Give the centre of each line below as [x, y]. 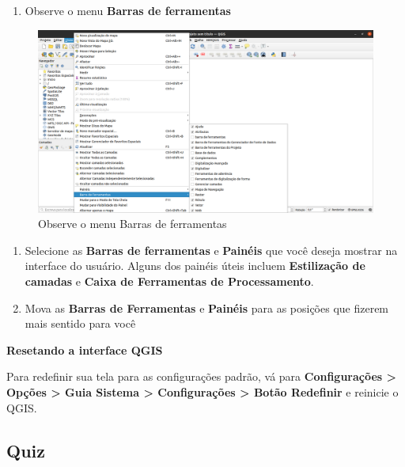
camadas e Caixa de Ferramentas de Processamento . [169, 281]
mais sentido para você [80, 323]
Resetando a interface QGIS [85, 349]
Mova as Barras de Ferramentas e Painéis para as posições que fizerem [207, 308]
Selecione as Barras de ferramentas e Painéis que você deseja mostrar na [211, 250]
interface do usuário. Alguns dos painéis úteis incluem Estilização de [195, 266]
